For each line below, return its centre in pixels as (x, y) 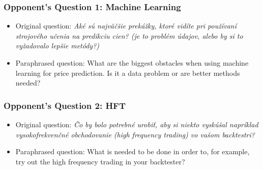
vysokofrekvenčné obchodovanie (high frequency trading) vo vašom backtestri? (135, 134)
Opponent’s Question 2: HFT (65, 105)
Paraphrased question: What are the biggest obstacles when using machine (132, 63)
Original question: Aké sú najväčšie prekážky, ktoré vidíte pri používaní (126, 26)
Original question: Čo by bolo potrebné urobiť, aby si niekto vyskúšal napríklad (137, 124)
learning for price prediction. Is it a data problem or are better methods (128, 73)
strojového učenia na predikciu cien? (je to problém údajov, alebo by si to (129, 35)
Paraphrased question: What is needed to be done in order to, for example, (133, 151)
